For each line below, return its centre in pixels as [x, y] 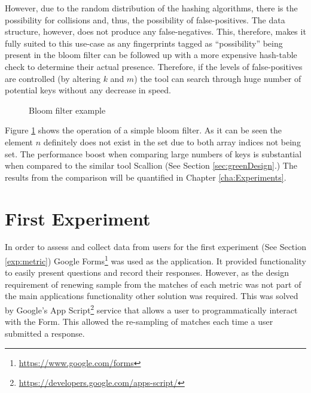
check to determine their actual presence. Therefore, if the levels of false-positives [154, 66]
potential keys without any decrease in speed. [88, 90]
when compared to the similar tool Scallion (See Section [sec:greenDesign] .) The [151, 165]
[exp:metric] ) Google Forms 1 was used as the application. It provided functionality [155, 260]
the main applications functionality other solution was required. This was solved [152, 296]
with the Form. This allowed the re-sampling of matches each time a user [139, 322]
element [19, 141]
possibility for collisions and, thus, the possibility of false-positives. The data [145, 19]
